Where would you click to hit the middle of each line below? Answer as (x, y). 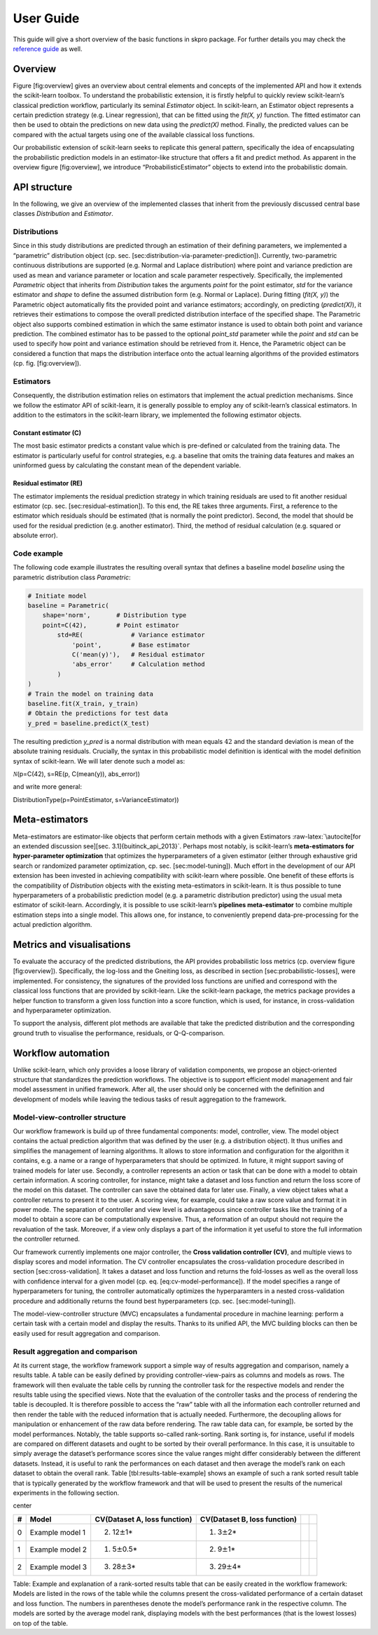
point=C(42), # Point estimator (111, 625)
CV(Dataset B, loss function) (248, 1519)
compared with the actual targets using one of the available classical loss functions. (134, 134)
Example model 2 (58, 1550)
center (22, 1505)
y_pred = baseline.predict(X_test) (89, 723)
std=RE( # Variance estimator (131, 635)
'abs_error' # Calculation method (139, 664)
